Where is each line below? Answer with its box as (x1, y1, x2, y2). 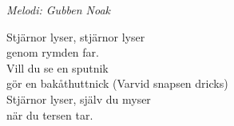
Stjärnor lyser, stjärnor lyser (6, 28, 145, 45)
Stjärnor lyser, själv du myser (6, 90, 151, 107)
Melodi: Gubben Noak (6, 2, 111, 18)
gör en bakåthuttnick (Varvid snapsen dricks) (6, 75, 228, 92)
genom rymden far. (6, 44, 99, 61)
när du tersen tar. (6, 106, 93, 123)
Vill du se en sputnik (6, 59, 109, 76)
